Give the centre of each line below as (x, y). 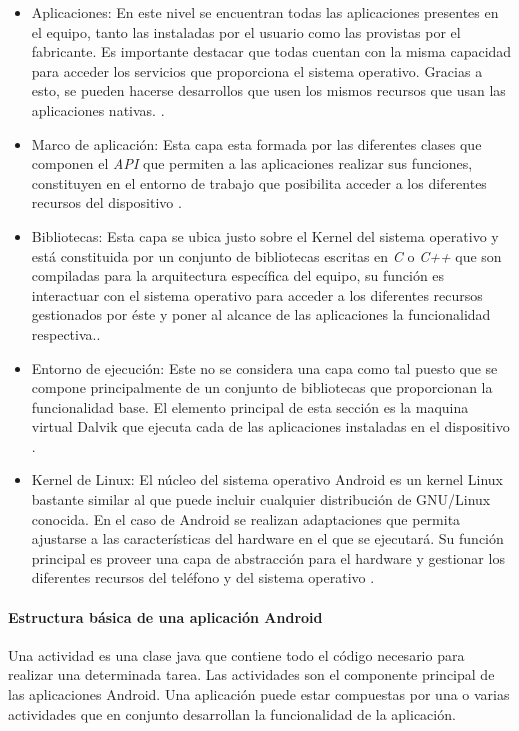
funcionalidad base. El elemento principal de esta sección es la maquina (250, 406)
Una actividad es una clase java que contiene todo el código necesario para (236, 654)
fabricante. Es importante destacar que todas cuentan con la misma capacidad (271, 51)
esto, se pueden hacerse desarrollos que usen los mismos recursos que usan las (268, 90)
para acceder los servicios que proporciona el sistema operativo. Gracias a (257, 70)
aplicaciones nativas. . (98, 109)
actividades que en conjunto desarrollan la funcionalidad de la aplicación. (232, 713)
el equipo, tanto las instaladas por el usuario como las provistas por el (246, 31)
